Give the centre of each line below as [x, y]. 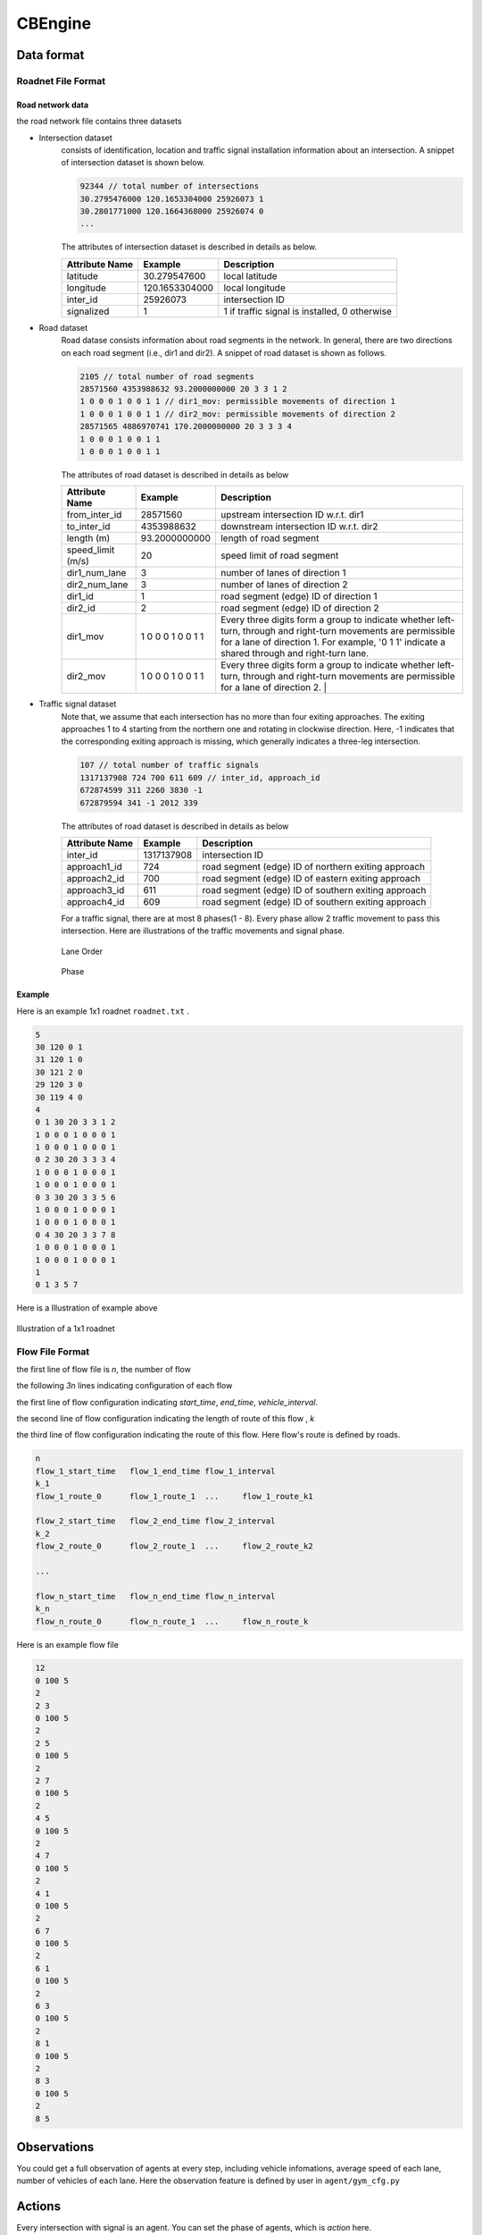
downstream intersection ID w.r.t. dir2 [299, 527]
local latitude [250, 275]
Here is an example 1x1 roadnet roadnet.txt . [103, 1011]
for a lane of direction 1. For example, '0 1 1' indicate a [333, 642]
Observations [55, 2147]
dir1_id [80, 596]
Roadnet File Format [61, 80]
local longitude [254, 288]
